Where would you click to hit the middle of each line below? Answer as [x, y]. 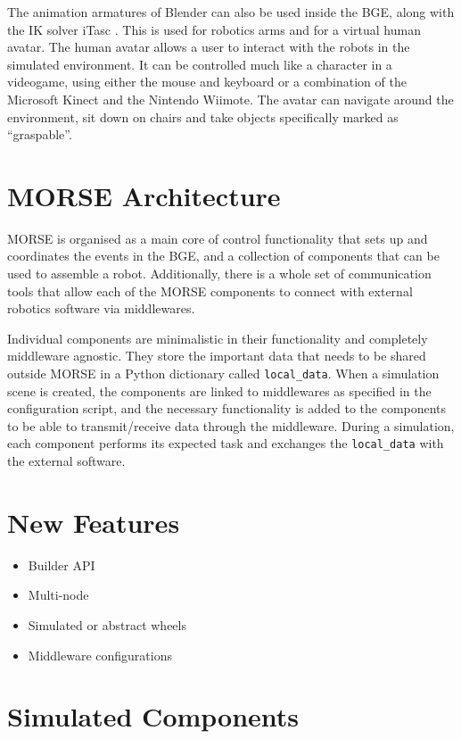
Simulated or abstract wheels [107, 625]
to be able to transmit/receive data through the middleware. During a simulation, [231, 425]
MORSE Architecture [144, 195]
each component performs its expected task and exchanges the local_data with [226, 443]
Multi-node [58, 595]
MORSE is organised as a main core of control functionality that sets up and [218, 238]
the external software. [66, 461]
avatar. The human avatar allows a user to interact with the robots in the [209, 47]
